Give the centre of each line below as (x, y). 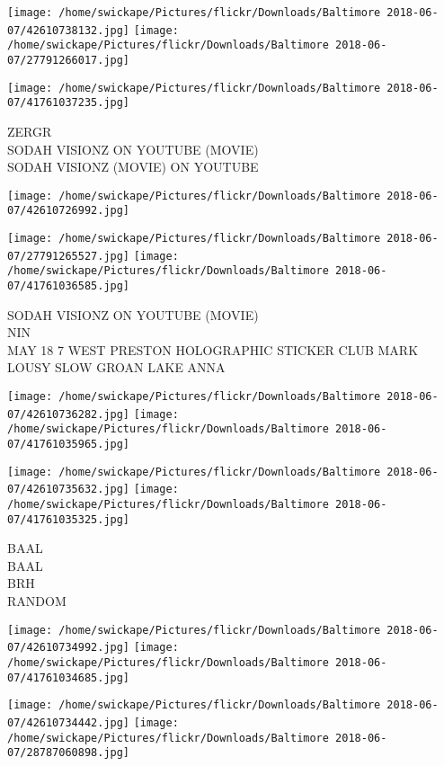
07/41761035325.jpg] (69, 519)
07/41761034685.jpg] (69, 677)
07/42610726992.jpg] (69, 211)
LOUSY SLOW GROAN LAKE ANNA (116, 367)
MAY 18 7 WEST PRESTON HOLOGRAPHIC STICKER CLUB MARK (213, 349)
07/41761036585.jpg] (69, 286)
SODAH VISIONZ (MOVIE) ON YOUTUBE (133, 167)
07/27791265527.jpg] (69, 256)
